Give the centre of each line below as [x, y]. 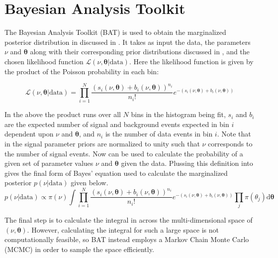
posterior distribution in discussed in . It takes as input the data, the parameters [128, 42]
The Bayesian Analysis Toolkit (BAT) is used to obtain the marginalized [115, 32]
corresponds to [230, 143]
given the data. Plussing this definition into [187, 163]
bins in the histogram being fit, [178, 114]
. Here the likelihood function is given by [191, 61]
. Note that [234, 134]
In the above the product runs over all [63, 114]
